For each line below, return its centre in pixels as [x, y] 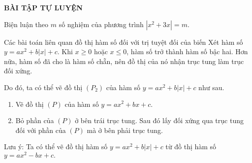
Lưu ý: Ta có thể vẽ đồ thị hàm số [56, 147]
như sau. [211, 87]
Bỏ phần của [35, 120]
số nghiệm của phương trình [101, 24]
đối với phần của [41, 130]
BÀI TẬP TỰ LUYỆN [43, 7]
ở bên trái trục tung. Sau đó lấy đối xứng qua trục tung [159, 120]
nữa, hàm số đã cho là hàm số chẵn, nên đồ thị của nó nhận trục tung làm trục [124, 61]
